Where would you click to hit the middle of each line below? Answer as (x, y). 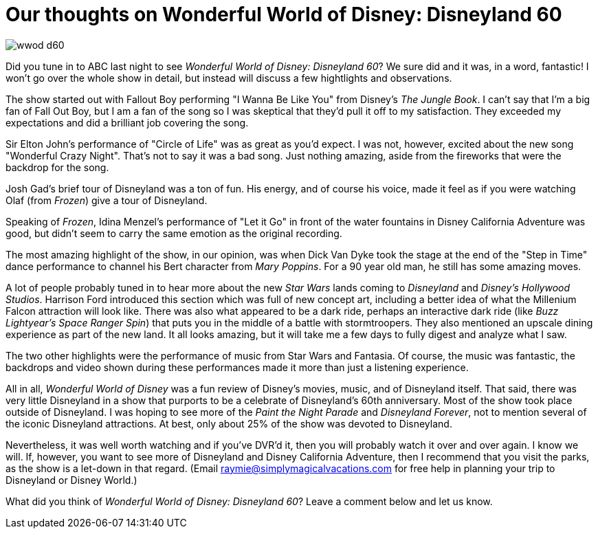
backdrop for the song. (57, 167)
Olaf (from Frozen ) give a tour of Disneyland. (107, 200)
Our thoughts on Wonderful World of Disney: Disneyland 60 (284, 14)
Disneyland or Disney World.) (71, 480)
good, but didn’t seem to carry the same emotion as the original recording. (174, 233)
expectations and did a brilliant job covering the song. (127, 122)
